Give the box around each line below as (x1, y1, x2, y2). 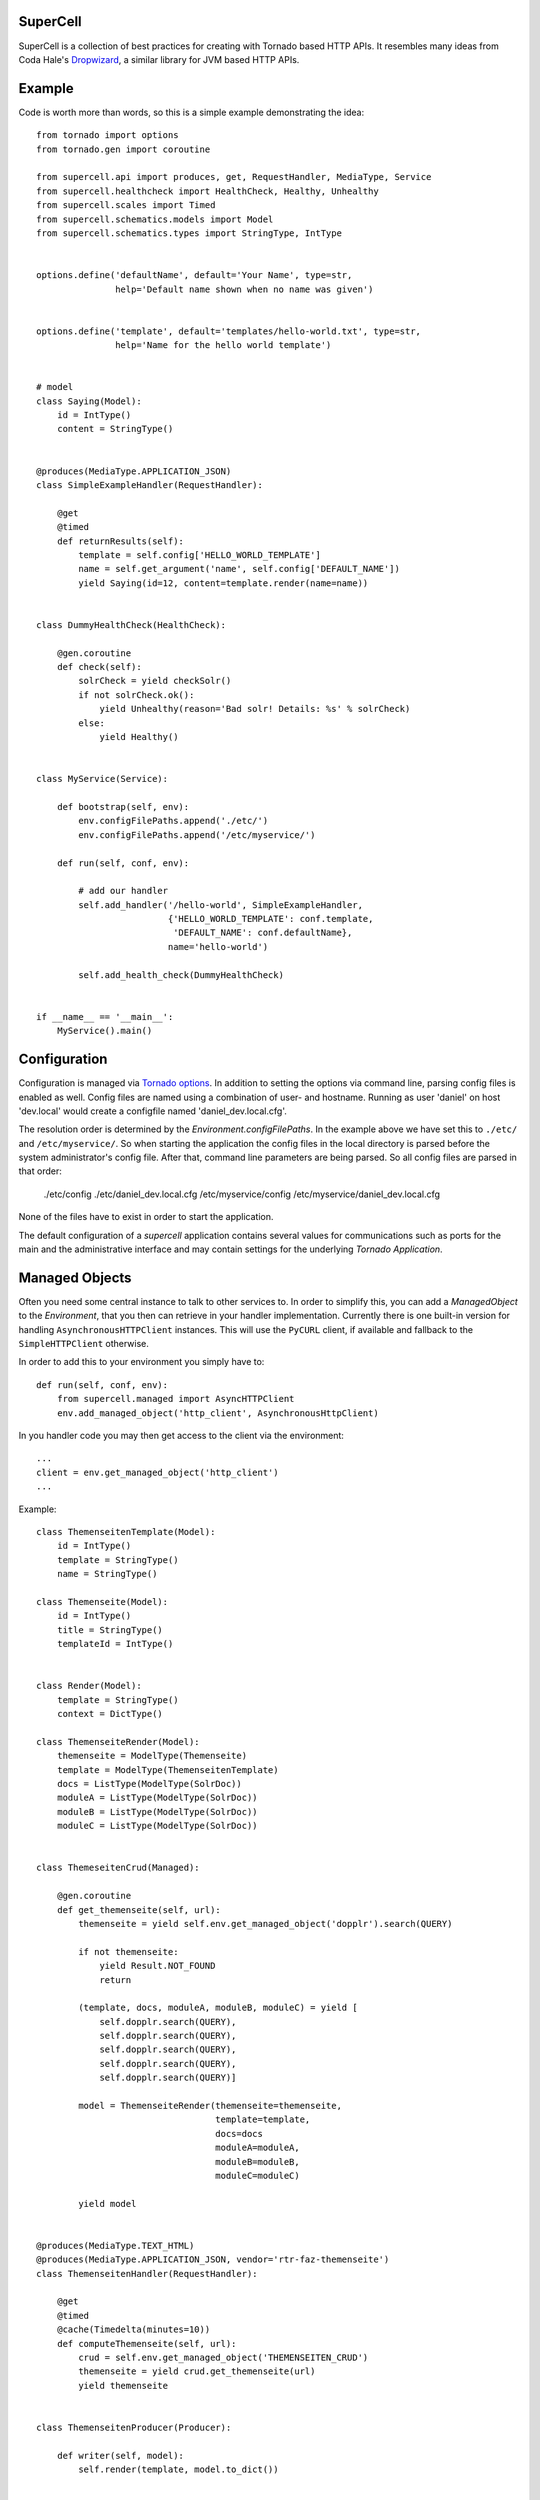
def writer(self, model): (56, 2450, 185, 2461)
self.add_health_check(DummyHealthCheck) (78, 969, 285, 980)
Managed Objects (18, 1269, 132, 1286)
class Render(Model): (36, 1680, 142, 1692)
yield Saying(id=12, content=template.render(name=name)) (78, 577, 369, 589)
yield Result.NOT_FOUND (99, 1960, 216, 1972)
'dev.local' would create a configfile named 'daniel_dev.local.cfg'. (18, 1105, 287, 1117)
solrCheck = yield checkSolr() (78, 675, 232, 687)
